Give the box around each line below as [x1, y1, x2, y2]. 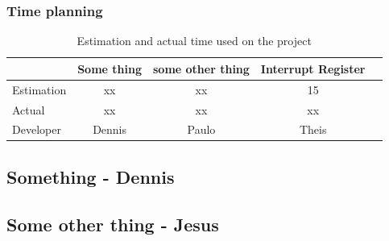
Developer [12, 121, 61, 138]
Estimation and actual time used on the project [77, 32, 312, 49]
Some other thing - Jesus [6, 211, 219, 236]
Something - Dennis [6, 164, 175, 189]
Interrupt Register [260, 60, 366, 77]
